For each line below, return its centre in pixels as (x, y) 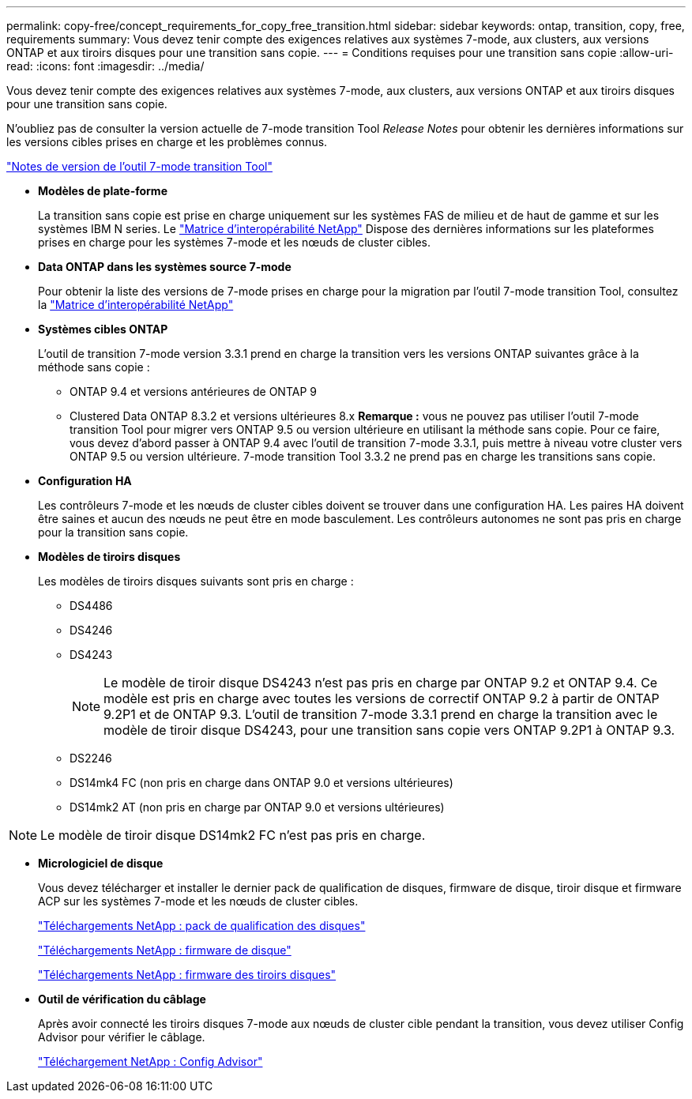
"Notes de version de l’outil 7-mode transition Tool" (139, 166)
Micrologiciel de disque (101, 863)
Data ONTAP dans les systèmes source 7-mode (165, 267)
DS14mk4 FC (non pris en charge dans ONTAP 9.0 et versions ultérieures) (261, 783)
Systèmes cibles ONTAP (103, 329)
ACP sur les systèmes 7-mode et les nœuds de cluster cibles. (198, 901)
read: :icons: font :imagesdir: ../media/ (105, 66)
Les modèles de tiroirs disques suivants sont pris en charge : (196, 581)
